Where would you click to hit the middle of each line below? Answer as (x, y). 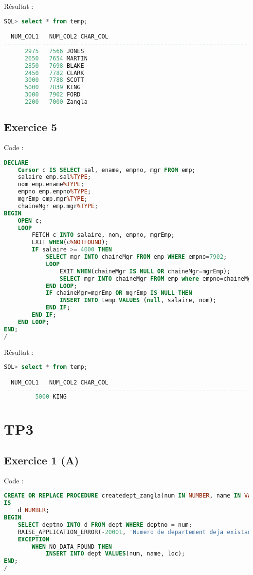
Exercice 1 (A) (42, 460)
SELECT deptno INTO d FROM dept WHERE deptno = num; (105, 525)
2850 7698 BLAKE (54, 66)
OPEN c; (30, 220)
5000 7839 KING (53, 87)
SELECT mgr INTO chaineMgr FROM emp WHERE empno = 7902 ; (136, 257)
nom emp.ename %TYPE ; (51, 184)
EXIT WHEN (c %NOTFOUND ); (70, 242)
